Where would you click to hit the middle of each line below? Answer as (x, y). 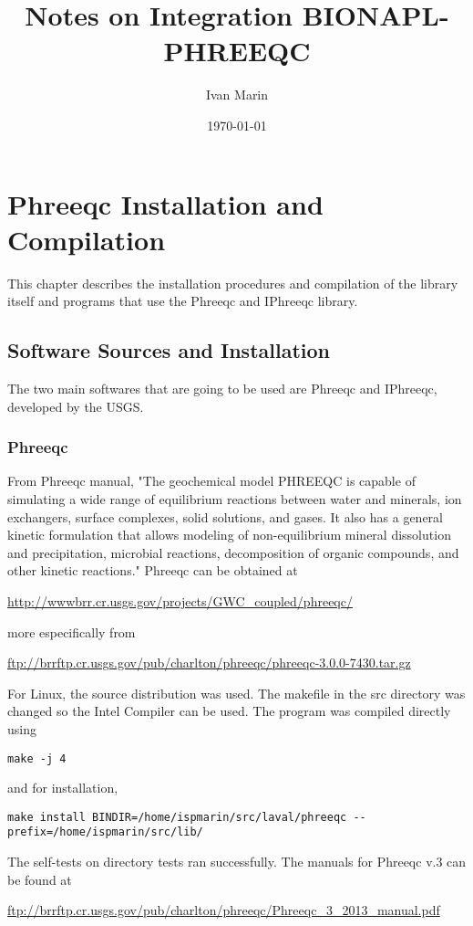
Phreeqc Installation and (165, 203)
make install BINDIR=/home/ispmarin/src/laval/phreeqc (177, 817)
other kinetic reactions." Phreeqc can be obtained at (153, 570)
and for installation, (63, 788)
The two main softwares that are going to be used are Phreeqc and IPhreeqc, (222, 389)
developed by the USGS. (76, 406)
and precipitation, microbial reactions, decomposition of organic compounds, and (233, 552)
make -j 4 (37, 758)
